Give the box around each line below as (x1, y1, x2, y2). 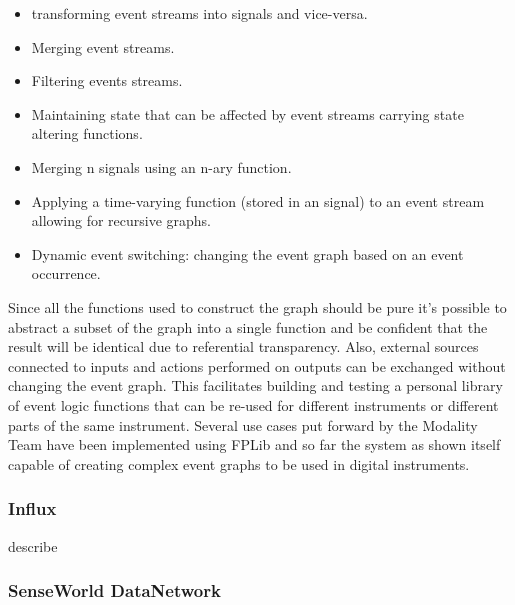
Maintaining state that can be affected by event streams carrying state (31, 103, 464, 124)
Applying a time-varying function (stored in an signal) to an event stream (31, 190, 485, 211)
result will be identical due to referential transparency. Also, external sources (8, 336, 479, 357)
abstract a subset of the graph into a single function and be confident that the (8, 316, 488, 337)
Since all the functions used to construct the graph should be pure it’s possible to (8, 296, 507, 317)
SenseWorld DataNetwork (8, 578, 221, 603)
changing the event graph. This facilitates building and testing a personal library (8, 375, 503, 396)
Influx (8, 496, 57, 521)
